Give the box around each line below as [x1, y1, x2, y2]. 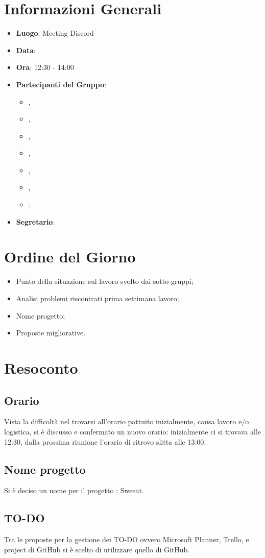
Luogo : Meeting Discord [16, 28, 94, 38]
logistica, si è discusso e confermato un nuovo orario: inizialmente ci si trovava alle [4, 426, 261, 436]
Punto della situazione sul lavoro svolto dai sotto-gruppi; [16, 276, 194, 286]
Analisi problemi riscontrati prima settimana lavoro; [16, 293, 179, 303]
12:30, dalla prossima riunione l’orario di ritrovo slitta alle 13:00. [4, 436, 206, 447]
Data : [16, 44, 36, 55]
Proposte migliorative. [16, 327, 86, 338]
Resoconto [4, 357, 78, 378]
